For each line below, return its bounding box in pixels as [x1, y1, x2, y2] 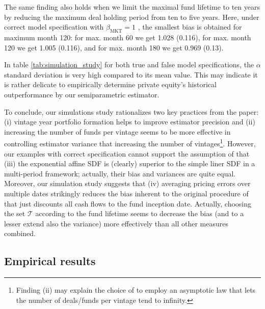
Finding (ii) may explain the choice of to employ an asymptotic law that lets [16, 285, 256, 295]
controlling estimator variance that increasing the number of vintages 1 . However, [4, 137, 256, 148]
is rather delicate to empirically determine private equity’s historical [4, 79, 217, 90]
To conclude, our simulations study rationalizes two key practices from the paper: [4, 106, 259, 117]
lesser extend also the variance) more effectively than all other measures [4, 218, 228, 228]
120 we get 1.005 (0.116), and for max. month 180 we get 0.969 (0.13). [4, 42, 224, 53]
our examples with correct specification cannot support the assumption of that [4, 148, 250, 159]
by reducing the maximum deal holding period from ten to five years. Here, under [4, 11, 259, 22]
